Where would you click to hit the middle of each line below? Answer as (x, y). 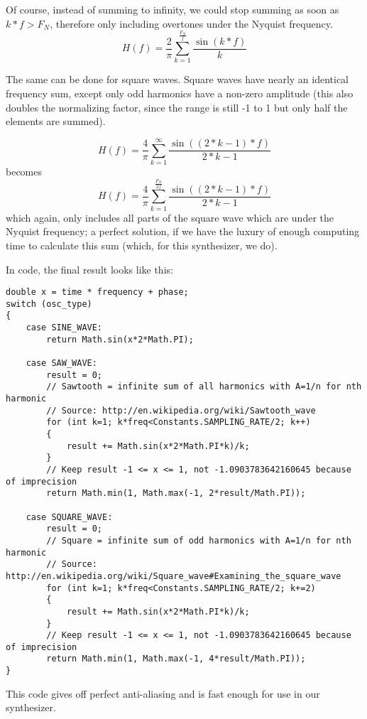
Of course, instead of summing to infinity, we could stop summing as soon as (172, 9)
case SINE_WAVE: (64, 328)
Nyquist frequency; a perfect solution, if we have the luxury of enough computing (183, 231)
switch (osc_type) (49, 304)
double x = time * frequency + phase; (97, 292)
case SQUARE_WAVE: (69, 517)
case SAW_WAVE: (61, 363)
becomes (24, 171)
